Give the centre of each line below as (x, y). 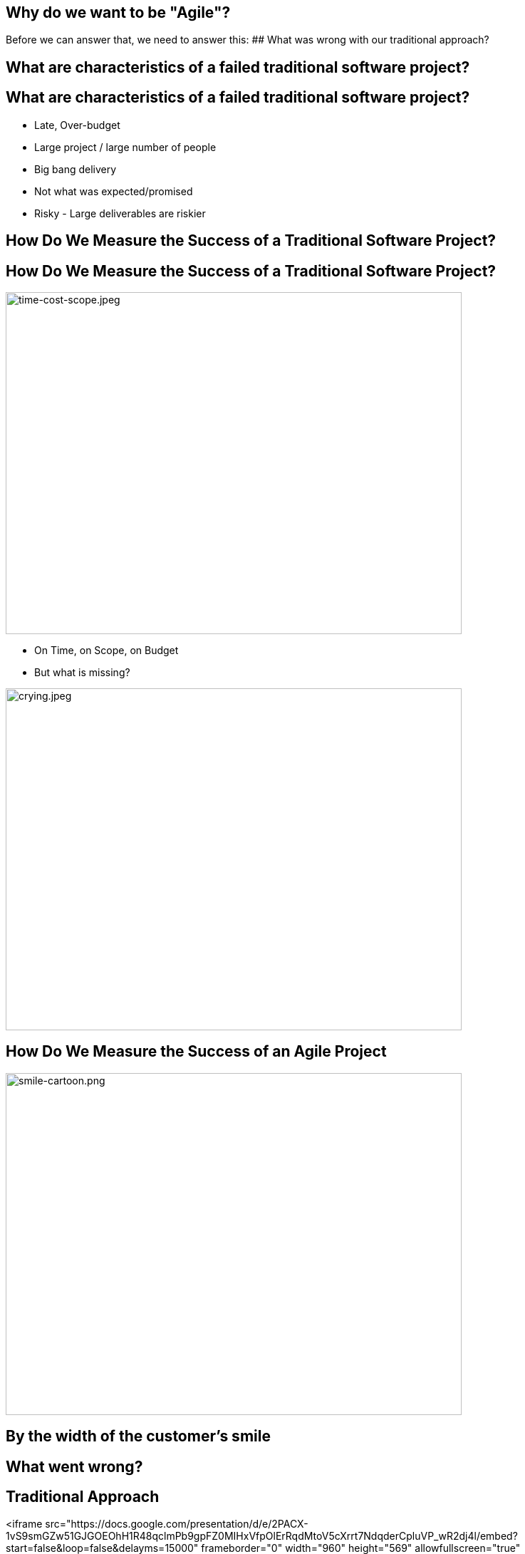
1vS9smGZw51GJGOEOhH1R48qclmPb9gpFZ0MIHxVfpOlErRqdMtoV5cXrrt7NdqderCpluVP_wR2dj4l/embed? (262, 1536)
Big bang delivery (76, 169)
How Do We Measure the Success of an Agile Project (196, 1052)
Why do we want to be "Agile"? (118, 12)
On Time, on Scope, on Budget (106, 650)
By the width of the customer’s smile (138, 1436)
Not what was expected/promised (114, 191)
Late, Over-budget (77, 125)
